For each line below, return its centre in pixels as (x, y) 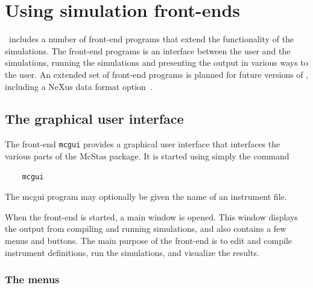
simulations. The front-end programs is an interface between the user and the (148, 50)
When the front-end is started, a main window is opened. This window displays (151, 216)
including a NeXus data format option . (79, 86)
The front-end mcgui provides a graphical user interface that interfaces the (143, 144)
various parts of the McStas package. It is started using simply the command (147, 155)
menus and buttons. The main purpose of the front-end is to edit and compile (149, 240)
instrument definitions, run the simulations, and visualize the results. (132, 252)
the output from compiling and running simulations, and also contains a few (146, 229)
